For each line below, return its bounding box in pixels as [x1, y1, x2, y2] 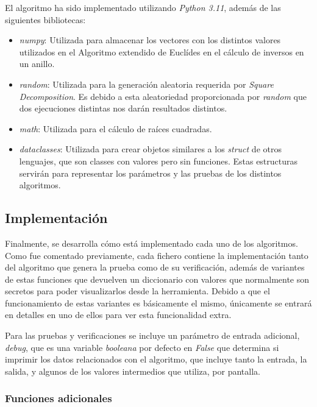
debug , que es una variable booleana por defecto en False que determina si [5, 341, 279, 353]
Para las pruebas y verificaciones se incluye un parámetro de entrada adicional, [5, 329, 300, 342]
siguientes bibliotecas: [5, 13, 86, 26]
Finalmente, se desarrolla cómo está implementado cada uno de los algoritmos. [5, 236, 298, 249]
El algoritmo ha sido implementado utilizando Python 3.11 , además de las [5, 1, 281, 13]
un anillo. [19, 57, 55, 70]
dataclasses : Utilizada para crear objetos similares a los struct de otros [19, 143, 282, 155]
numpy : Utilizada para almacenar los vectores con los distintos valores [19, 34, 281, 46]
